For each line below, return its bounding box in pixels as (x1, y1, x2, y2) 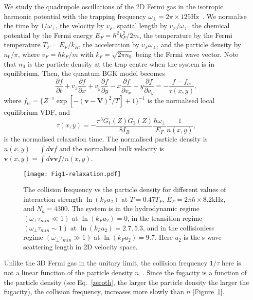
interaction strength (23, 194, 83, 204)
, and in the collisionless (143, 222, 215, 232)
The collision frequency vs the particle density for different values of (23, 184, 226, 194)
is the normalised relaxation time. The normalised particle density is (4, 134, 208, 143)
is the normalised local (147, 95, 215, 106)
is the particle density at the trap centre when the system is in (28, 58, 215, 69)
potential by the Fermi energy (4, 30, 93, 40)
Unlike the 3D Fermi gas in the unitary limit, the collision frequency (4, 258, 208, 268)
